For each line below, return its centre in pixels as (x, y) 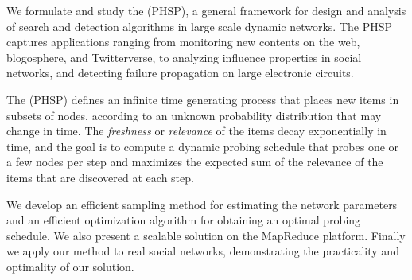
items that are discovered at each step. (100, 177)
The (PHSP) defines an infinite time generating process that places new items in (203, 99)
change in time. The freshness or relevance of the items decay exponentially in (196, 131)
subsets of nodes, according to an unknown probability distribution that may (194, 115)
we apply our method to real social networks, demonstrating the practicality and (203, 251)
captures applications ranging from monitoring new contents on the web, (183, 42)
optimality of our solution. (70, 266)
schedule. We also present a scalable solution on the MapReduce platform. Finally (206, 235)
